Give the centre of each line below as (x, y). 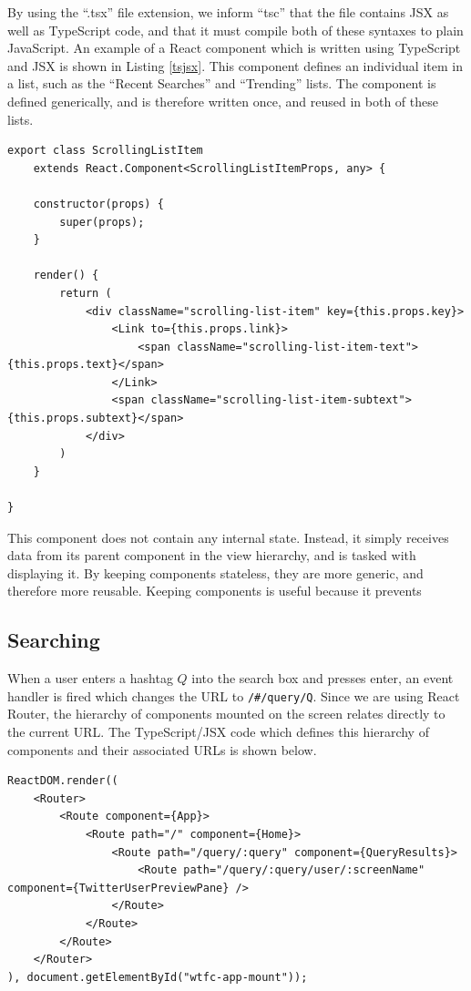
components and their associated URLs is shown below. (162, 749)
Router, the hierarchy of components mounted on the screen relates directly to (226, 714)
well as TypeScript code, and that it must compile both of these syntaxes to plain (235, 30)
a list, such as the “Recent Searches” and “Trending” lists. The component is (222, 83)
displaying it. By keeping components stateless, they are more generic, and (215, 572)
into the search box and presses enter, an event (323, 678)
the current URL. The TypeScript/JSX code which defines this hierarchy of (218, 732)
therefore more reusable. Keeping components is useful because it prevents (215, 591)
